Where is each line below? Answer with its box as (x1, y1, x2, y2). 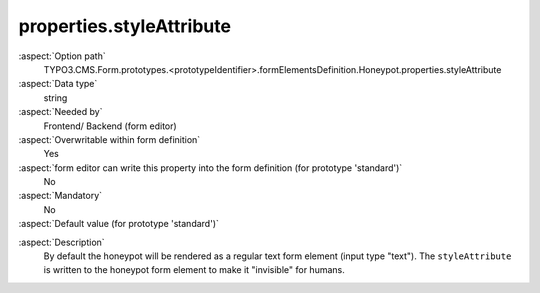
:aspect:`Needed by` (18, 106, 103, 118)
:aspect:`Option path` (18, 50, 106, 62)
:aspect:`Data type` (18, 78, 98, 90)
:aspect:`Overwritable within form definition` (18, 133, 201, 145)
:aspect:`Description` (18, 236, 105, 248)
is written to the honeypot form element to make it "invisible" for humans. (43, 264, 345, 276)
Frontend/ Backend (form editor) (43, 120, 177, 132)
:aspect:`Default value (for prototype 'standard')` (18, 218, 220, 230)
